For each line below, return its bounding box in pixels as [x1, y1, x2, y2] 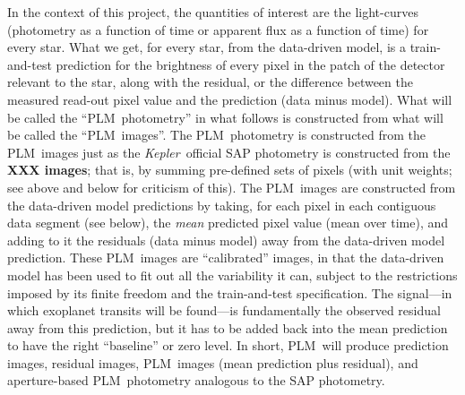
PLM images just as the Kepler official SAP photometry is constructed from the [7, 142, 451, 161]
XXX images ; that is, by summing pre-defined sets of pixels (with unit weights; [7, 160, 452, 179]
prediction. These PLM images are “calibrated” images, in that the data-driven [7, 248, 444, 267]
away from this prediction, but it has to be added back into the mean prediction [7, 318, 448, 337]
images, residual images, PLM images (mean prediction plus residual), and [7, 353, 418, 372]
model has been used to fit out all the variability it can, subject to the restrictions [7, 265, 458, 284]
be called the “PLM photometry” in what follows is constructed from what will [7, 107, 443, 126]
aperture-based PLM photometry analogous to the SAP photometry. [7, 371, 385, 390]
